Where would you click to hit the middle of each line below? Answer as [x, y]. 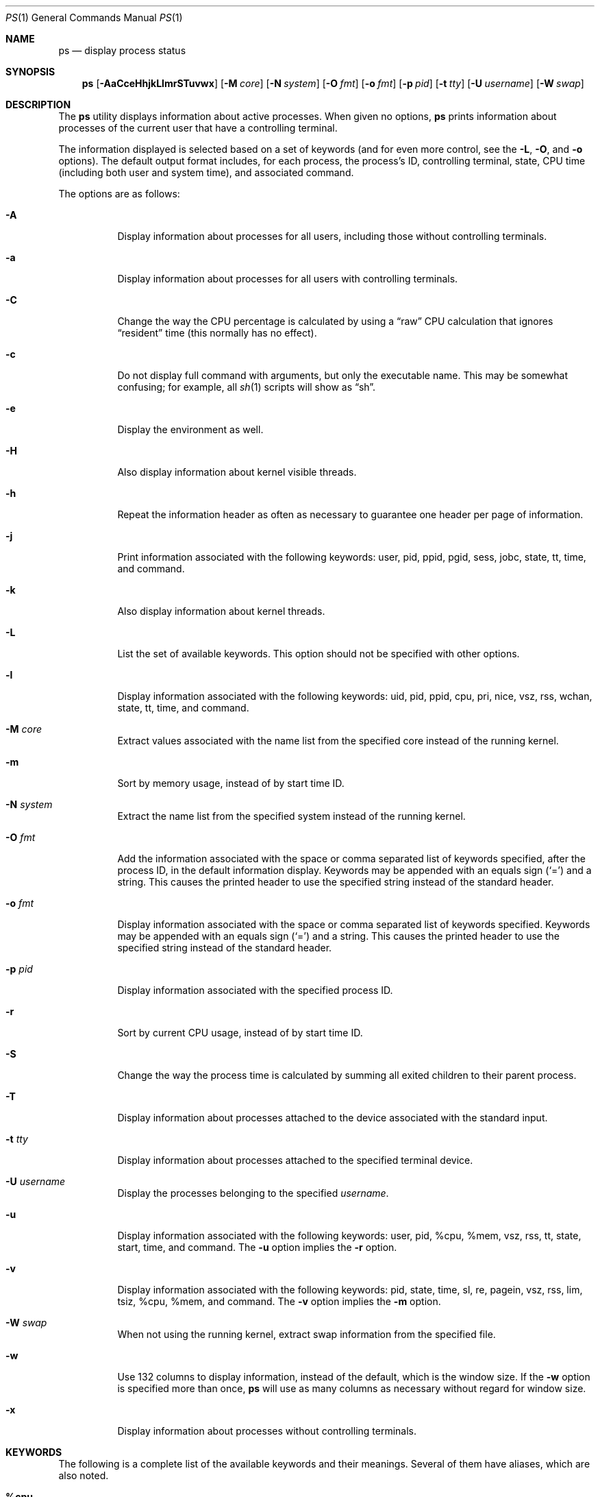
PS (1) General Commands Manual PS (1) [94, 17]
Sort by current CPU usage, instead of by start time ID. [240, 1033]
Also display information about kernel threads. [221, 611]
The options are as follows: [119, 194]
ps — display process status [122, 50]
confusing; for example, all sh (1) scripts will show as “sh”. [247, 387]
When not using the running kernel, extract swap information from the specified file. [307, 1334]
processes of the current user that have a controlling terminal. [198, 128]
